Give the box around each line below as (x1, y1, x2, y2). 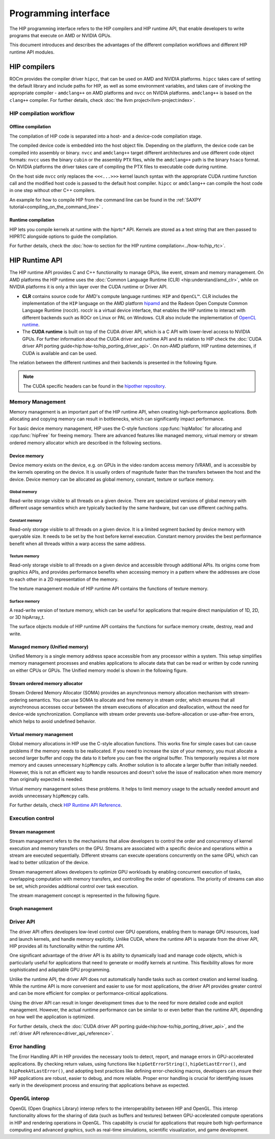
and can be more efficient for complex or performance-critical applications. (9, 990, 168, 996)
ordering (9, 697, 28, 703)
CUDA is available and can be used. (22, 350, 97, 356)
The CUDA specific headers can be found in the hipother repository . (23, 383, 167, 389)
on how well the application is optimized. (9, 1014, 95, 1020)
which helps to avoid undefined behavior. (9, 718, 96, 724)
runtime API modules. (9, 49, 54, 55)
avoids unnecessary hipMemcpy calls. (9, 793, 90, 799)
